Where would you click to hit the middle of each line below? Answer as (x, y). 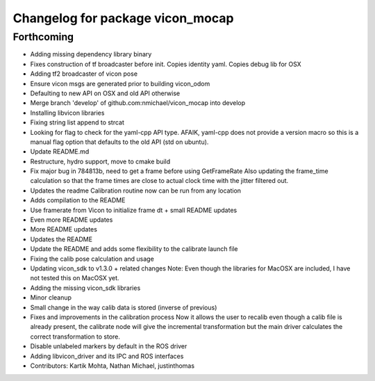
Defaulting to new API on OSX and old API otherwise (105, 93)
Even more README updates (72, 220)
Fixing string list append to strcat (77, 122)
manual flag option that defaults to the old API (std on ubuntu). (119, 142)
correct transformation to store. (75, 337)
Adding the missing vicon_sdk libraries (85, 288)
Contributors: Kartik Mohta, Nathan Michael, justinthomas (112, 366)
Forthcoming (43, 37)
